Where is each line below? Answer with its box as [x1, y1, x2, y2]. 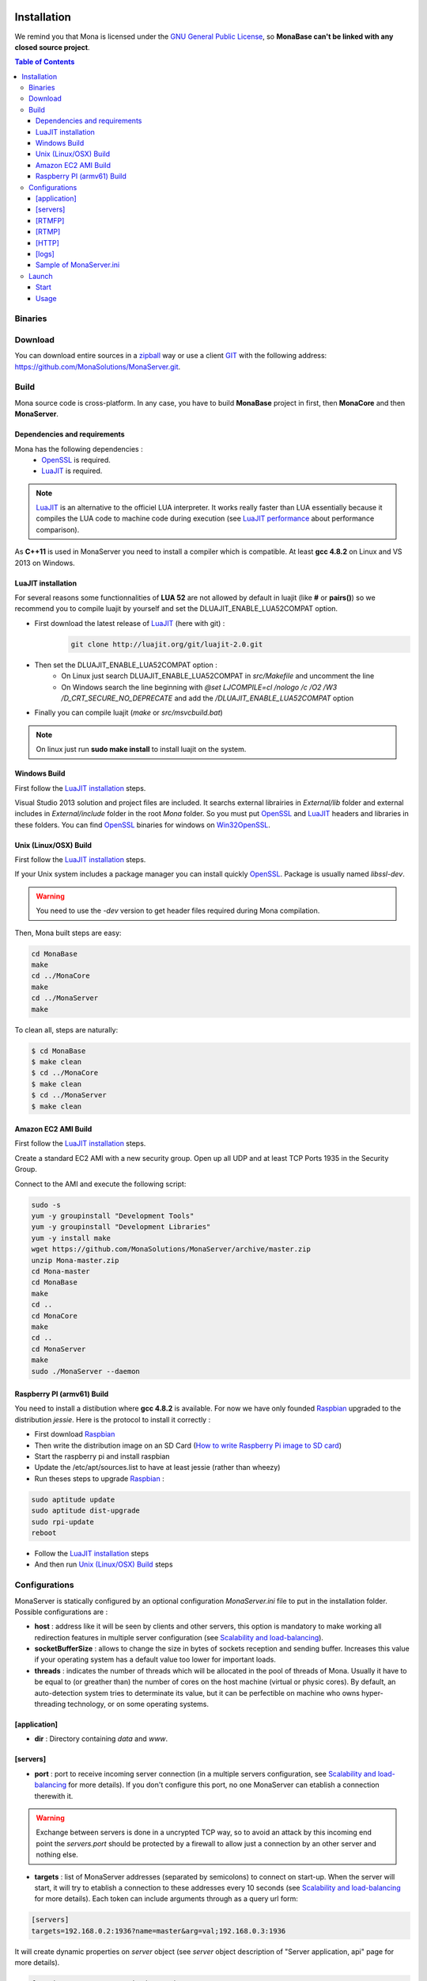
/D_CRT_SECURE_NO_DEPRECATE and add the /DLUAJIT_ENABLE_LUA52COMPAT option [61, 693, 354, 703]
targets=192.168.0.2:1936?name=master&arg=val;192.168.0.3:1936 [31, 1926, 286, 1935]
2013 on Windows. [14, 558, 75, 567]
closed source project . [14, 42, 90, 52]
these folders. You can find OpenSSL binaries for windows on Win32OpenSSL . [14, 820, 270, 830]
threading [34, 1700, 66, 1709]
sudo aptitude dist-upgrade [31, 1506, 140, 1515]
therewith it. [34, 1791, 74, 1800]
